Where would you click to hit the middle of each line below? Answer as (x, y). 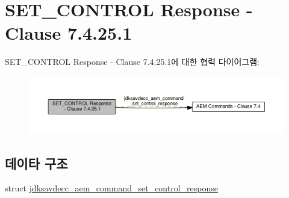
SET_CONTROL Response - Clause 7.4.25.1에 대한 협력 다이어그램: (132, 62)
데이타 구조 (36, 163)
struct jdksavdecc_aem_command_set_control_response (111, 188)
